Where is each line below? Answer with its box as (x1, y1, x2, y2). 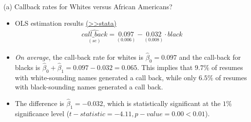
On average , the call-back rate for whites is (15, 52, 143, 62)
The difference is (15, 98, 64, 108)
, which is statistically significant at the (103, 98, 221, 108)
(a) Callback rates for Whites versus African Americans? (3, 1, 173, 11)
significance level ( (15, 108, 70, 118)
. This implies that (137, 62, 193, 72)
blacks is (15, 62, 40, 72)
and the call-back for (179, 52, 241, 62)
